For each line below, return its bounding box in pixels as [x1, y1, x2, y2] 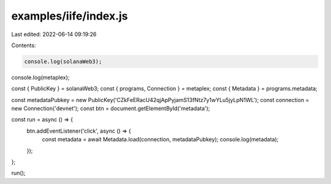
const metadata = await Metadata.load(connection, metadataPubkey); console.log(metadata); [42, 136, 279, 143]
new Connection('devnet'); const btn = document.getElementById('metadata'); [11, 105, 210, 112]
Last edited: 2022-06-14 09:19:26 [11, 31, 97, 38]
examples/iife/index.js [11, 9, 128, 23]
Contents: [11, 42, 36, 49]
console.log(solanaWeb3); [24, 58, 102, 65]
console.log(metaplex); [11, 73, 70, 81]
